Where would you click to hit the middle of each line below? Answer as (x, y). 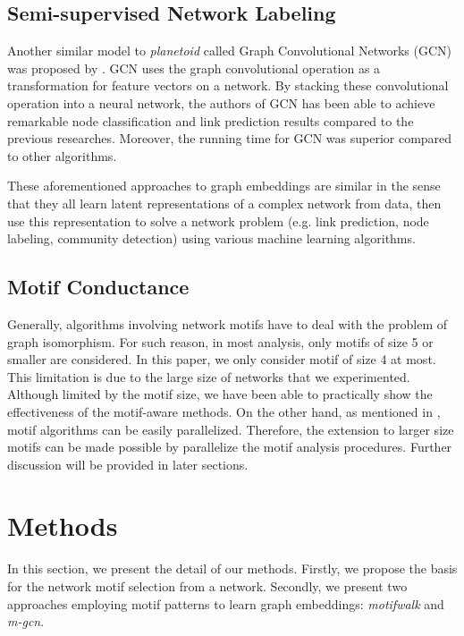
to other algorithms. (62, 155)
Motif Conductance (98, 287)
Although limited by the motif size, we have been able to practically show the (220, 394)
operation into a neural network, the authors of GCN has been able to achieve (221, 102)
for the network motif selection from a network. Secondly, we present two (207, 586)
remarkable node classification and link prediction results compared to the (211, 120)
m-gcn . (26, 621)
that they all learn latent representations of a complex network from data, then (224, 203)
